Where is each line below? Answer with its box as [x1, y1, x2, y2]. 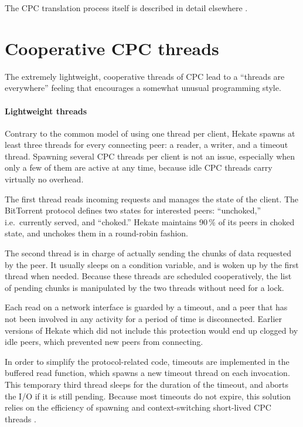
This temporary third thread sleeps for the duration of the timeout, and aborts [5, 378, 289, 390]
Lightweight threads [5, 104, 87, 117]
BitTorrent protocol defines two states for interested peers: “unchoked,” [5, 204, 261, 216]
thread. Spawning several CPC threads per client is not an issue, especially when [5, 150, 295, 162]
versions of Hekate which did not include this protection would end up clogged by [5, 324, 298, 336]
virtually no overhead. [5, 173, 84, 185]
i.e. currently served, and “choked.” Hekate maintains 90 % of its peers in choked [5, 215, 295, 228]
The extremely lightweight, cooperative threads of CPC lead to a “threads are [5, 70, 285, 82]
